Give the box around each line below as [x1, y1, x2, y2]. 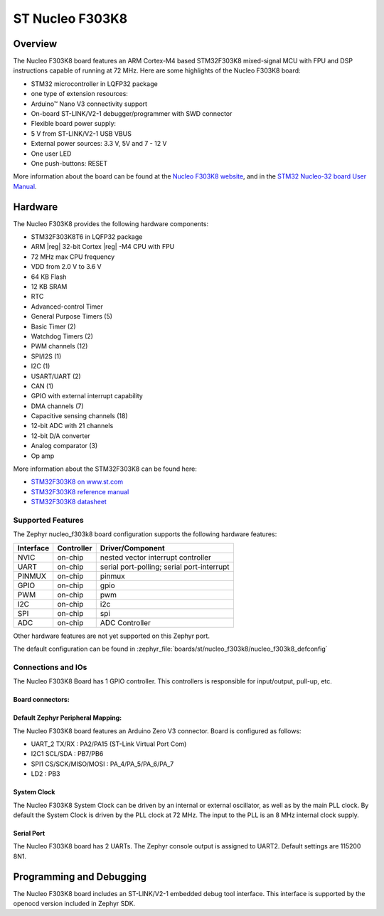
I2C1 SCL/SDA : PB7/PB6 [31, 750, 104, 758]
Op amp [31, 452, 55, 460]
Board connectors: [13, 696, 70, 704]
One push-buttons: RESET [31, 159, 108, 167]
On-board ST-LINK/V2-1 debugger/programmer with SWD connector [31, 110, 233, 118]
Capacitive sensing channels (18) [31, 412, 128, 420]
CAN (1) [31, 381, 54, 390]
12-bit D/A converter [31, 431, 90, 440]
